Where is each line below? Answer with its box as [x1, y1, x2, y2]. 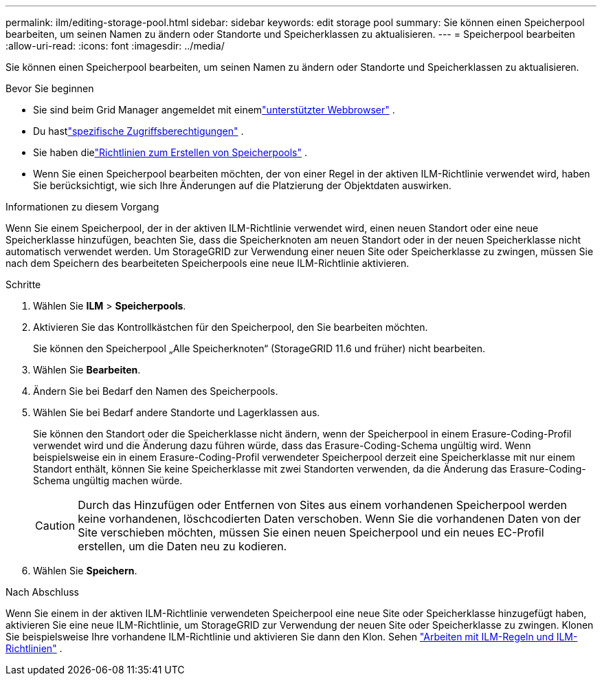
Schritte [5, 279, 41, 290]
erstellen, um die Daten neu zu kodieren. [78, 539, 287, 553]
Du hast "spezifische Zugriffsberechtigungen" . [33, 125, 244, 137]
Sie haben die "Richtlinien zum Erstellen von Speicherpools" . [33, 147, 308, 158]
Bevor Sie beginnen [5, 83, 94, 94]
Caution [35, 519, 76, 532]
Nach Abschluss [5, 586, 79, 598]
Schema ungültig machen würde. [33, 475, 183, 486]
